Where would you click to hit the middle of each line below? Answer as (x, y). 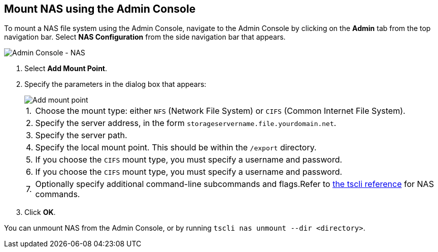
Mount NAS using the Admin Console (100, 9)
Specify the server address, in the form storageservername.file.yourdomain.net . (186, 123)
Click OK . (40, 212)
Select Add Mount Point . (66, 69)
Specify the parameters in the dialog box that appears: (115, 84)
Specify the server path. (81, 135)
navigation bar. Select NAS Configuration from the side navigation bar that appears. (145, 37)
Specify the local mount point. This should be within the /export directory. (176, 148)
